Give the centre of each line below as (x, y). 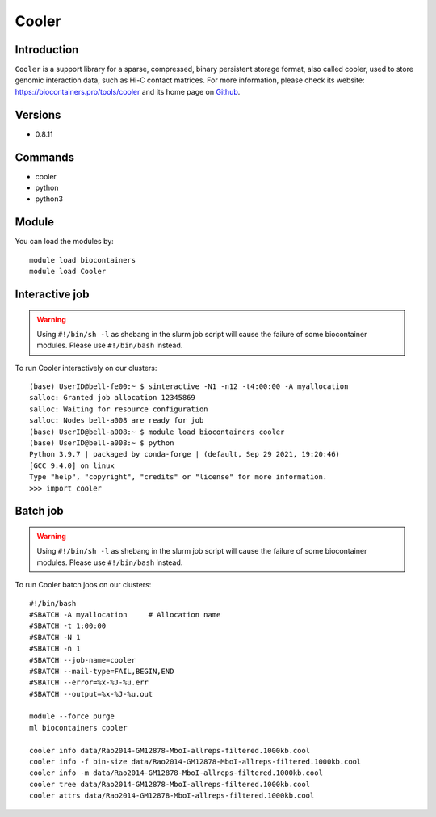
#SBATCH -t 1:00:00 (68, 626)
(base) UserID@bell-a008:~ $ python (102, 443)
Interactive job (52, 294)
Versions (38, 114)
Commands (45, 157)
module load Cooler (68, 272)
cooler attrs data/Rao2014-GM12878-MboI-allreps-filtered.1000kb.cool (172, 796)
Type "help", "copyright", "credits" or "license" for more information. (178, 477)
